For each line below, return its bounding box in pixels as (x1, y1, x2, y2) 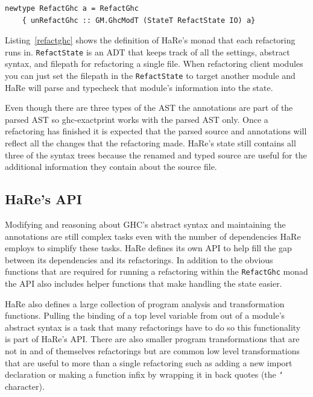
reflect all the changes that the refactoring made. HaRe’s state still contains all (5, 137, 296, 149)
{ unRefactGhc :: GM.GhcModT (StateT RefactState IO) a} (22, 16, 256, 25)
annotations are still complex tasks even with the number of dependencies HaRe (5, 230, 301, 242)
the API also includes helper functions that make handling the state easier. (5, 277, 282, 290)
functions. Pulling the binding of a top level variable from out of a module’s (5, 309, 285, 322)
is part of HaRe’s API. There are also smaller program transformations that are (5, 333, 300, 345)
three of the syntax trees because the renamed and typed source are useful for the (5, 148, 307, 161)
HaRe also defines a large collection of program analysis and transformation (5, 297, 285, 310)
